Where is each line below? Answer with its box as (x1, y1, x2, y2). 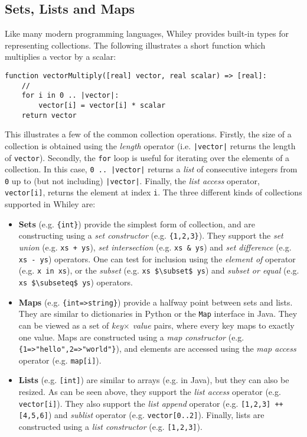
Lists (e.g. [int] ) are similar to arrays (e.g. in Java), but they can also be (18, 374, 289, 386)
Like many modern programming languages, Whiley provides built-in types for (5, 27, 289, 40)
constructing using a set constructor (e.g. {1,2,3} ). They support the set (18, 229, 283, 242)
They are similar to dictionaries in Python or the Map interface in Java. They (18, 307, 298, 320)
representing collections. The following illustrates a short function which (5, 38, 266, 51)
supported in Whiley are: (5, 198, 96, 210)
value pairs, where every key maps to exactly (132, 319, 295, 331)
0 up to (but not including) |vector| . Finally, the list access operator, (5, 174, 260, 187)
